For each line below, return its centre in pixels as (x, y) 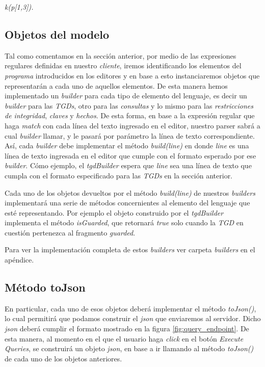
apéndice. (19, 260)
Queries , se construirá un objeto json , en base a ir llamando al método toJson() (129, 348)
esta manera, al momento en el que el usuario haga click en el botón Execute (124, 338)
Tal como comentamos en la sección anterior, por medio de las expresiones (121, 55)
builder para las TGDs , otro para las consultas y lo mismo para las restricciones (129, 105)
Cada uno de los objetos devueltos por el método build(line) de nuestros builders (130, 192)
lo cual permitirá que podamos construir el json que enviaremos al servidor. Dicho (133, 318)
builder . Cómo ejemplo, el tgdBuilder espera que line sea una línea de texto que (128, 165)
